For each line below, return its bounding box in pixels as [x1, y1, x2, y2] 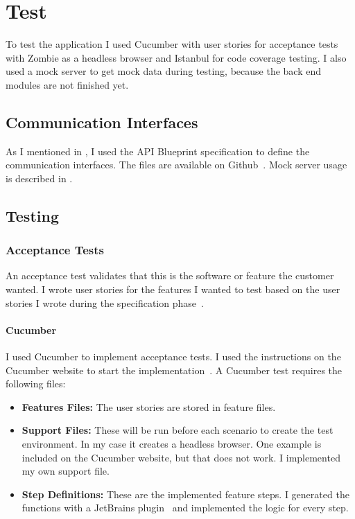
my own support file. [21, 464, 110, 478]
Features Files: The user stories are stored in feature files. [21, 399, 276, 414]
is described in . [6, 170, 73, 185]
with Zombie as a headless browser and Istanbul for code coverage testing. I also [6, 50, 347, 64]
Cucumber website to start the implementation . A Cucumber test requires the [6, 362, 343, 377]
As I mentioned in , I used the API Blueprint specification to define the [6, 143, 310, 158]
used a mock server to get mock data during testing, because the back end [6, 64, 321, 78]
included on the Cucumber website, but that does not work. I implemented [21, 450, 340, 464]
